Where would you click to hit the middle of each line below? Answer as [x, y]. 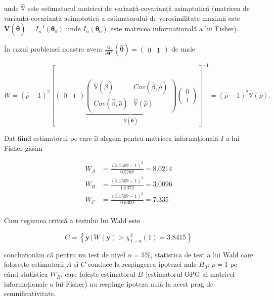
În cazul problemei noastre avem [53, 49]
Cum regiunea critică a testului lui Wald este [72, 220]
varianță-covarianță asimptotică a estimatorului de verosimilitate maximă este [122, 18]
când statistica [26, 274]
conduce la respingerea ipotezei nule [142, 264]
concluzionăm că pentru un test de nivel [65, 254]
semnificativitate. [30, 293]
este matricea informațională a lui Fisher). [175, 29]
